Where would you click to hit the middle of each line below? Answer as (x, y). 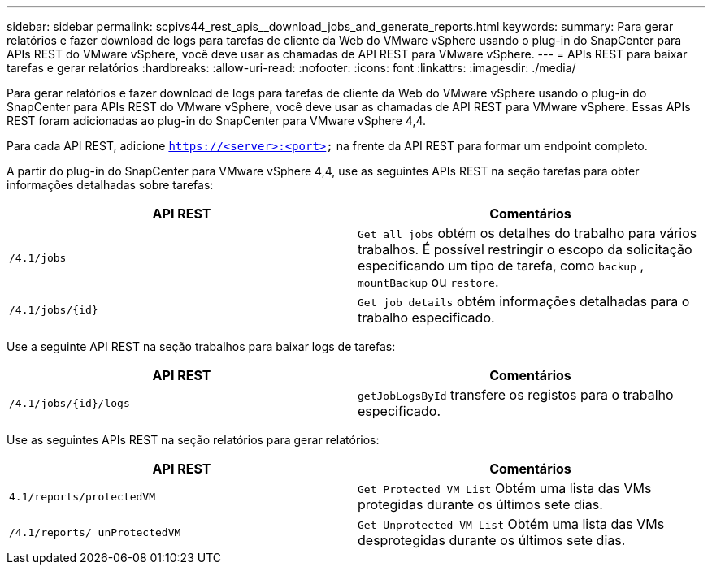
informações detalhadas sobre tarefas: (110, 185)
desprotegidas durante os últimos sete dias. (492, 540)
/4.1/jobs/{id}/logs (69, 403)
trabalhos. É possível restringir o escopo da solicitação (525, 249)
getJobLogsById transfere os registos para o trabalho (516, 395)
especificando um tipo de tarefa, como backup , (501, 266)
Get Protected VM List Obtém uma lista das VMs (505, 488)
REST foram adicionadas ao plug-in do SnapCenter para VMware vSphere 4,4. (217, 121)
